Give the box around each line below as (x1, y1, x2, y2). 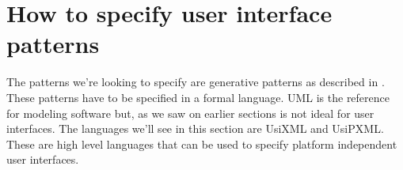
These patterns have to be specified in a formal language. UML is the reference (6, 89, 390, 105)
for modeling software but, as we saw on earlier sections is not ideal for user (6, 104, 374, 121)
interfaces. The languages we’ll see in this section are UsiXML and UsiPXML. (6, 120, 384, 137)
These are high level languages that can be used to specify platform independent (6, 135, 397, 152)
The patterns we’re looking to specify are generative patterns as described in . (6, 74, 385, 90)
